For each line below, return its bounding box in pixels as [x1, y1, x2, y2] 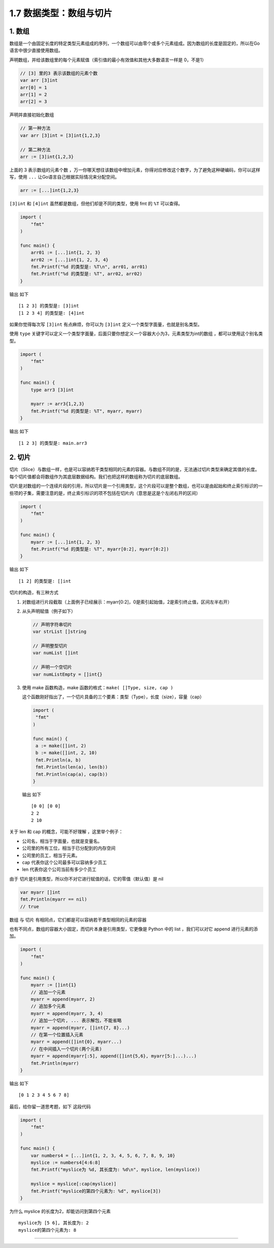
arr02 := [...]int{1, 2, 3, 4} [30, 257, 109, 262]
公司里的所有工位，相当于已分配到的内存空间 [22, 845, 116, 851]
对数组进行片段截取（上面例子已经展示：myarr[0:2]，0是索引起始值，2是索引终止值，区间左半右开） [22, 599, 232, 605]
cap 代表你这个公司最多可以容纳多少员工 [22, 859, 107, 865]
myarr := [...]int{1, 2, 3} [30, 539, 101, 545]
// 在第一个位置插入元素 [30, 1032, 84, 1037]
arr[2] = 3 [20, 99, 47, 105]
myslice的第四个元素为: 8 [18, 1227, 77, 1233]
